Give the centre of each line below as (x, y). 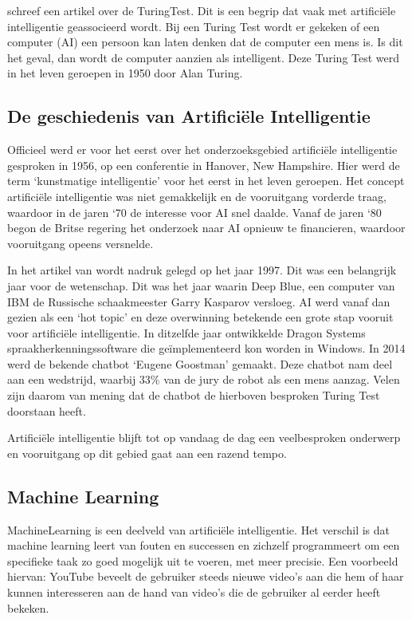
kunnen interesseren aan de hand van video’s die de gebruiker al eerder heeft (194, 592)
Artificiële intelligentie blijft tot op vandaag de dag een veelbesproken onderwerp (204, 438)
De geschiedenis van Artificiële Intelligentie (189, 116)
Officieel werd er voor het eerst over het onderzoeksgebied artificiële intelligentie (202, 150)
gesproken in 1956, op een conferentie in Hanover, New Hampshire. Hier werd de (204, 165)
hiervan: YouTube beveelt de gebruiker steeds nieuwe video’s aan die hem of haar (206, 576)
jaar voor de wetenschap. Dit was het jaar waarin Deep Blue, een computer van (201, 285)
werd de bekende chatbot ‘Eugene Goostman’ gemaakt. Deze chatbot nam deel (200, 363)
